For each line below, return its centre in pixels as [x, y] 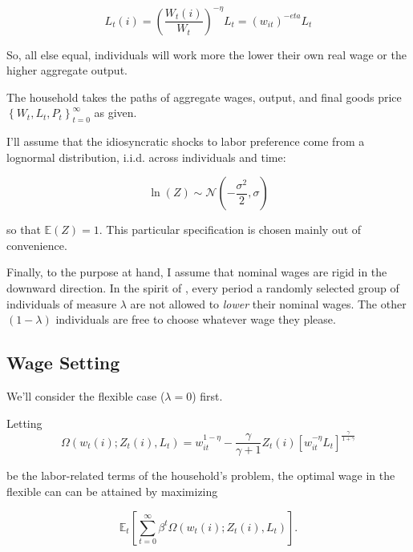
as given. [115, 113]
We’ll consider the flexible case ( [86, 396]
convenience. [37, 245]
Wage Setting [63, 363]
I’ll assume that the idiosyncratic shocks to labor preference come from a [186, 141]
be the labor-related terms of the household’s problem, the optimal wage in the [201, 475]
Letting [24, 423]
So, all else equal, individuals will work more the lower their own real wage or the [206, 54]
